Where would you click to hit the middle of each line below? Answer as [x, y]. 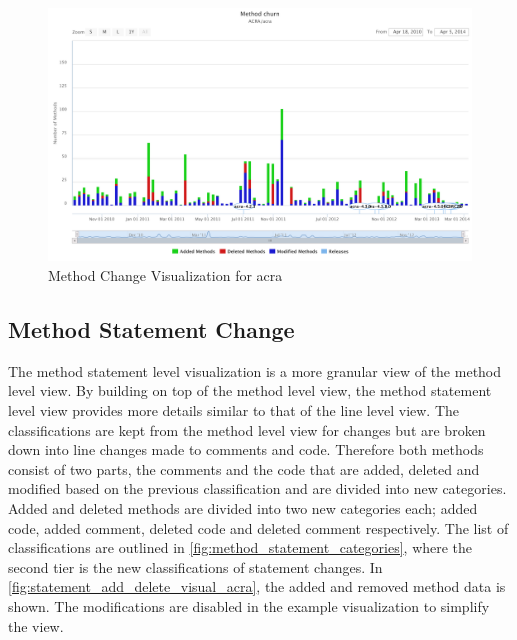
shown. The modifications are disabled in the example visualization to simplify [249, 605]
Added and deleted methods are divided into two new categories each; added [243, 507]
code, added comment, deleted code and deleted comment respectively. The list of [258, 527]
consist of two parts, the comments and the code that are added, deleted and [244, 468]
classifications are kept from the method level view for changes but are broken [247, 429]
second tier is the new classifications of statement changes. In [195, 566]
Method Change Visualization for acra [165, 275]
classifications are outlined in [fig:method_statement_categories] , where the [240, 547]
